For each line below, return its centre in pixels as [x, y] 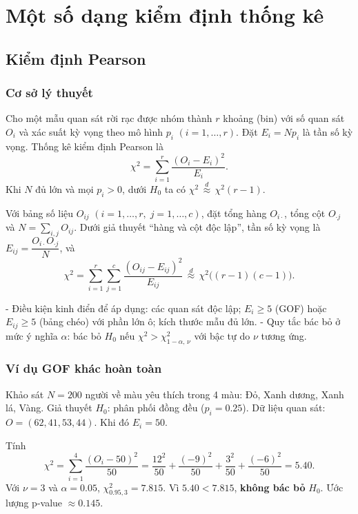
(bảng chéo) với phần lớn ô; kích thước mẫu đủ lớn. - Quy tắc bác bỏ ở [190, 321]
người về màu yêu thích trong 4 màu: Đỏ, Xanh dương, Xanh [215, 394]
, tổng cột [305, 213]
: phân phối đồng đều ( [156, 408]
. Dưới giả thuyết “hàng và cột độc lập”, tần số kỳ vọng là [197, 227]
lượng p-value [34, 503]
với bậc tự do [222, 335]
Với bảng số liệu [40, 213]
